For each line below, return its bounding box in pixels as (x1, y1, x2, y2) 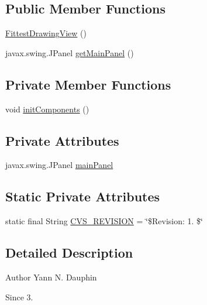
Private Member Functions (5, 75, 171, 93)
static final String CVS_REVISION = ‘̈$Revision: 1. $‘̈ (5, 215, 203, 227)
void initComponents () (5, 102, 89, 115)
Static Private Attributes (5, 187, 160, 205)
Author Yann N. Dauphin (5, 270, 97, 283)
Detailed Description (5, 244, 133, 262)
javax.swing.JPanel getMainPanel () (5, 46, 134, 59)
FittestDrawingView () (5, 27, 87, 39)
